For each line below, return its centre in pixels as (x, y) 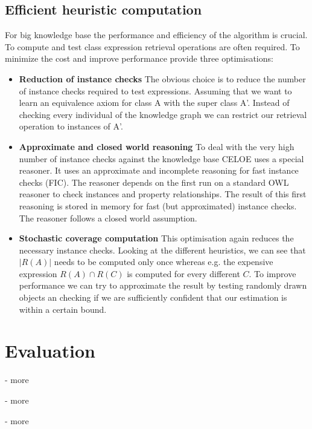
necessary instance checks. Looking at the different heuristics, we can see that (162, 250)
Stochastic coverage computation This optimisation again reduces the (156, 238)
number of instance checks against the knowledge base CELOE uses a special (161, 158)
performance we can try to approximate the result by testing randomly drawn (163, 285)
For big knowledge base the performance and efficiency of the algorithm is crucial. (156, 35)
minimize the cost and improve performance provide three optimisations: (139, 58)
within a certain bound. (63, 309)
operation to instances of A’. (71, 126)
